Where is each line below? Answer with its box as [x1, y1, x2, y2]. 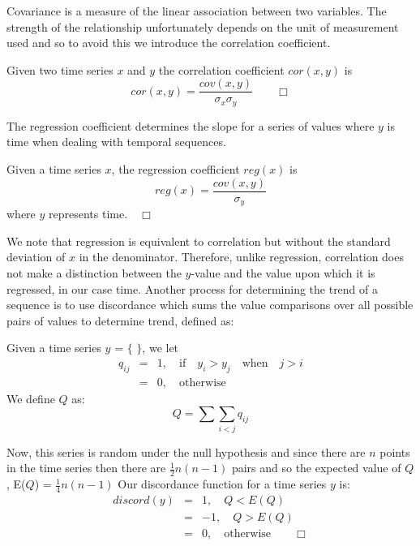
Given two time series [6, 61, 114, 78]
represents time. [49, 205, 128, 222]
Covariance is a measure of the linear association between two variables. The [6, 2, 387, 19]
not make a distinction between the [6, 264, 182, 281]
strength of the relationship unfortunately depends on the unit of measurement [6, 18, 399, 35]
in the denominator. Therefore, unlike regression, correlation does [79, 248, 404, 265]
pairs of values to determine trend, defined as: [6, 312, 234, 329]
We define [6, 389, 55, 406]
